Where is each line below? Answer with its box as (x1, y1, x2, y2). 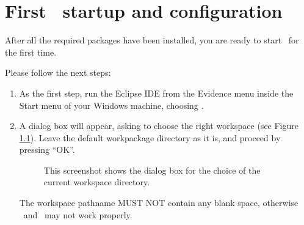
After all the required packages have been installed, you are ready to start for (5, 34, 299, 46)
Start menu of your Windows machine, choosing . (19, 98, 204, 111)
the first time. (5, 45, 57, 58)
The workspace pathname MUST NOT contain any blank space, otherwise (19, 196, 299, 209)
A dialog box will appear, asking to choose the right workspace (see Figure (19, 119, 299, 132)
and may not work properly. (23, 208, 132, 221)
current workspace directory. (43, 175, 150, 188)
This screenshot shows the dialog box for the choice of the (43, 163, 261, 176)
